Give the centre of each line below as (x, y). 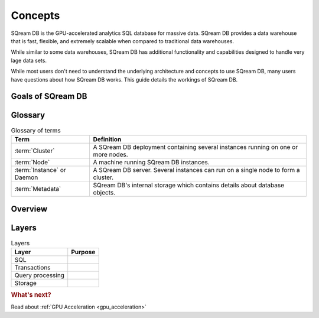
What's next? (31, 295)
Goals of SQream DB (49, 97)
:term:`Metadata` (38, 189)
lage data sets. (29, 60)
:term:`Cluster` (35, 151)
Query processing (40, 275)
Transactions (32, 267)
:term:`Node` (32, 162)
